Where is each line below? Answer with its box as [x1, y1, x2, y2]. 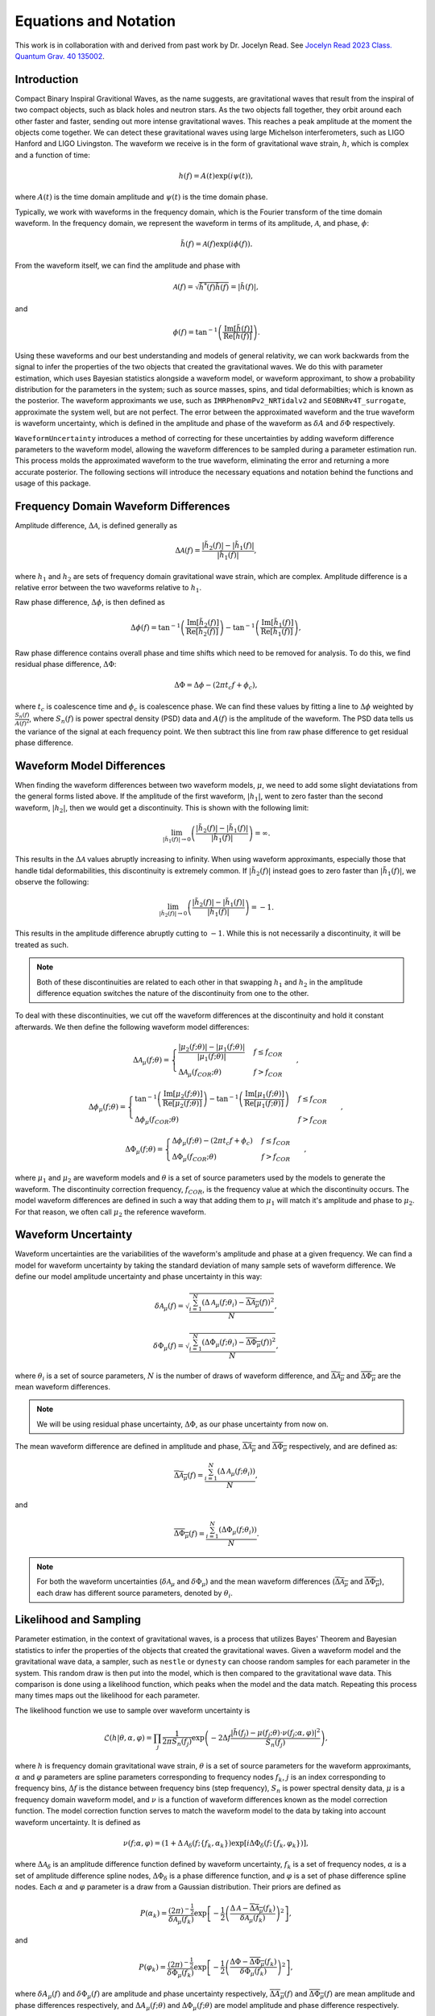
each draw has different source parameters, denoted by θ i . [36, 1588, 234, 1600]
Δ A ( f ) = [174, 546, 201, 556]
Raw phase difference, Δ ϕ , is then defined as [14, 598, 165, 607]
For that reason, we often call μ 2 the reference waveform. [14, 1206, 207, 1218]
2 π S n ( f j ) [162, 1736, 193, 1747]
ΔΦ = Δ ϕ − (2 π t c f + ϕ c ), [174, 681, 258, 692]
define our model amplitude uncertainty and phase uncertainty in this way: [14, 1272, 263, 1281]
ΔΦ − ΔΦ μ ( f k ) [230, 1957, 277, 1968]
